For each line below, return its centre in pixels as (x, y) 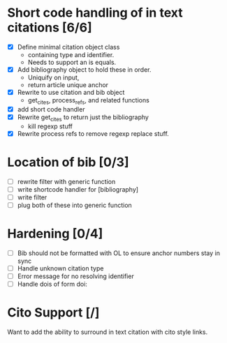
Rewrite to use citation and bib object (71, 93)
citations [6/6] (50, 28)
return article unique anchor (68, 85)
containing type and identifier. (71, 55)
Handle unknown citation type (60, 268)
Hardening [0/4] (55, 234)
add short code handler (51, 109)
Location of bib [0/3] (68, 162)
